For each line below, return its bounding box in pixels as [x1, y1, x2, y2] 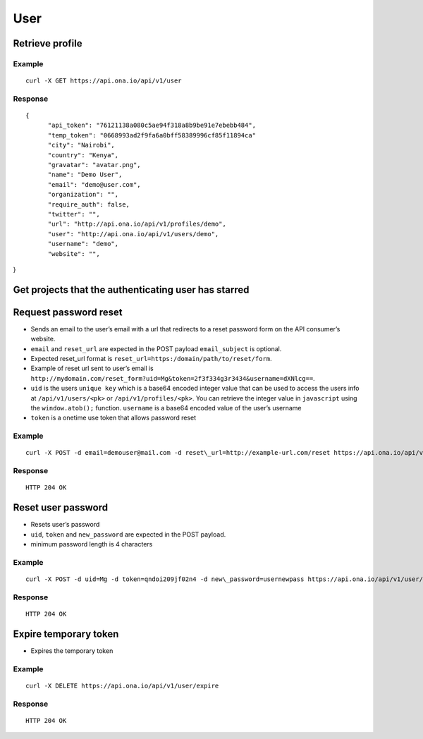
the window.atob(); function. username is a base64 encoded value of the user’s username [30, 403, 302, 412]
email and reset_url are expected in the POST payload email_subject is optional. [30, 344, 282, 353]
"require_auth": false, [47, 200, 130, 208]
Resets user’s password [30, 520, 100, 529]
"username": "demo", [47, 240, 119, 248]
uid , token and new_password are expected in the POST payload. [30, 530, 226, 539]
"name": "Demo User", [47, 171, 123, 179]
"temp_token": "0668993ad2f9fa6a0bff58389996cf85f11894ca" [47, 131, 257, 139]
